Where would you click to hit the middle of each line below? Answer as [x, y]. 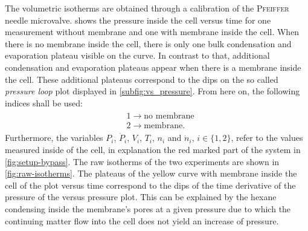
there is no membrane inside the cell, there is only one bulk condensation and [148, 43]
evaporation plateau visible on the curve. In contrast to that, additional [137, 55]
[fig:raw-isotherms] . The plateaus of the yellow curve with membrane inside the [151, 173]
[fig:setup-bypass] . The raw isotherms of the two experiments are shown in [142, 161]
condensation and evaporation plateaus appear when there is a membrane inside [153, 67]
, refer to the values [267, 138]
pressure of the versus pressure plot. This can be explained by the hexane [141, 197]
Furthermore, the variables [54, 138]
